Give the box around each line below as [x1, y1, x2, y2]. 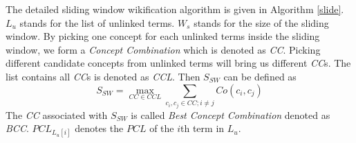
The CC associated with [6, 107, 108, 122]
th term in [180, 121, 225, 135]
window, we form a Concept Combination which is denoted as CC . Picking [6, 42, 321, 56]
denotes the [75, 121, 124, 135]
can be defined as [223, 69, 297, 83]
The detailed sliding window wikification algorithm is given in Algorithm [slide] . [6, 2, 344, 16]
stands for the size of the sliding [194, 15, 329, 30]
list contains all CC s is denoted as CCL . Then [6, 69, 200, 83]
